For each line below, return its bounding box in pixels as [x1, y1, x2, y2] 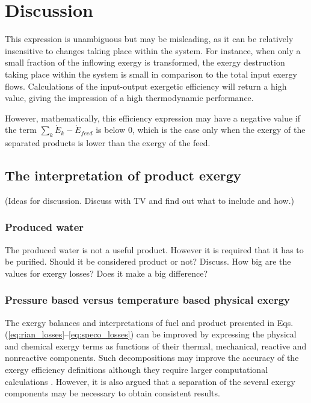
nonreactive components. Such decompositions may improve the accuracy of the [5, 351, 299, 364]
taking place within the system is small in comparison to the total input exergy [5, 67, 297, 80]
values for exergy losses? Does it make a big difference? [5, 266, 208, 279]
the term [5, 123, 37, 136]
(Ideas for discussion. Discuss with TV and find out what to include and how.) [5, 194, 295, 206]
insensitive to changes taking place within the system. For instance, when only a [5, 44, 301, 57]
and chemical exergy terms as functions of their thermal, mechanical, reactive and [5, 339, 307, 352]
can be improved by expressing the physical [136, 328, 297, 340]
